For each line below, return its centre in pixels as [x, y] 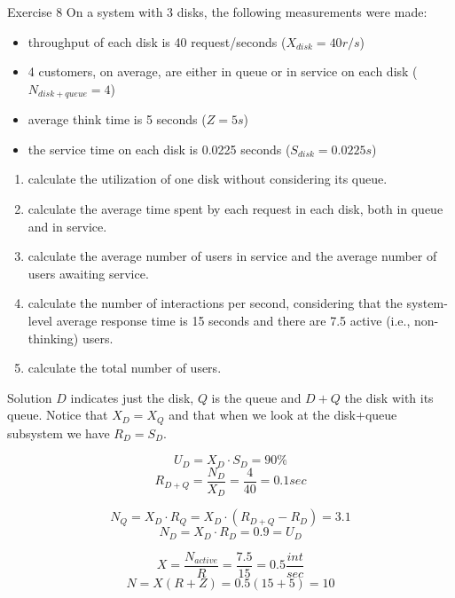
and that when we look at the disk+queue [283, 415]
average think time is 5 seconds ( [117, 119]
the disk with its [389, 397]
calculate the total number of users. [125, 368]
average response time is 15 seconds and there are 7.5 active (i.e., [233, 320]
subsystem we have [59, 433]
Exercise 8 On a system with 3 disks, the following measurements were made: [217, 12]
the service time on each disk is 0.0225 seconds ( [159, 149]
